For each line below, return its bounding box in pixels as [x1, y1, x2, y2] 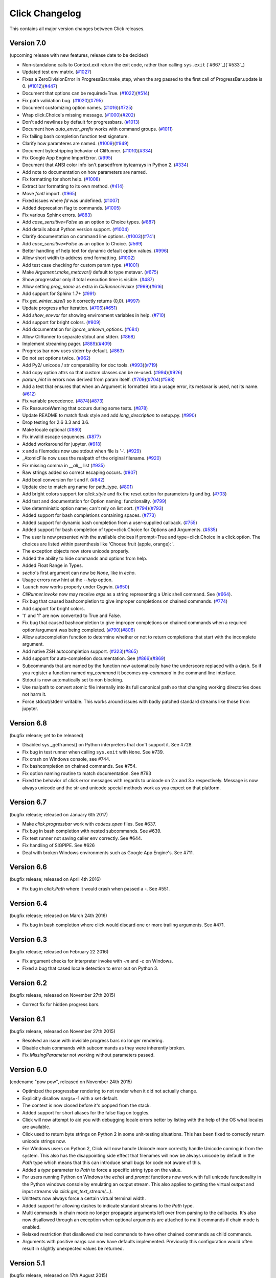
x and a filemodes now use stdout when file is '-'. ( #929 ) [22, 448, 142, 454]
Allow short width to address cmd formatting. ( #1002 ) [22, 255, 135, 261]
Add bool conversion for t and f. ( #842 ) [22, 476, 105, 483]
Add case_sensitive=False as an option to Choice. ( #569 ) [22, 240, 143, 246]
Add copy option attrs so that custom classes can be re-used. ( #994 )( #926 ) [22, 369, 182, 375]
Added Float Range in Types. [22, 562, 83, 568]
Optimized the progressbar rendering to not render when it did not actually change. [22, 1088, 198, 1094]
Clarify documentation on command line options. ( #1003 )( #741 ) [22, 233, 156, 240]
